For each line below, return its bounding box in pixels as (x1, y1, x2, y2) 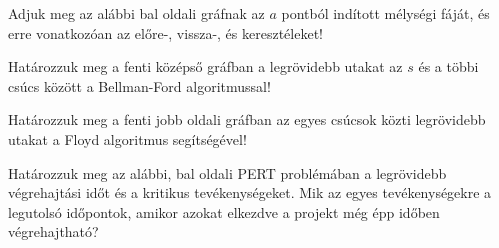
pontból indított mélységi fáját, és (281, 3, 490, 23)
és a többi (418, 56, 479, 77)
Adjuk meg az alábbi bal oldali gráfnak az (8, 3, 265, 23)
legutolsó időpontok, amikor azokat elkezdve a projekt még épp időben (8, 201, 440, 222)
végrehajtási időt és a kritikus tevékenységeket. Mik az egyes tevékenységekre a (8, 182, 492, 203)
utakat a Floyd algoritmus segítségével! (8, 128, 247, 149)
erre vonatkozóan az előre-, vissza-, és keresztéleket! (8, 22, 323, 43)
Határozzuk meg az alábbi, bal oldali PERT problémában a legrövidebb (8, 162, 447, 183)
